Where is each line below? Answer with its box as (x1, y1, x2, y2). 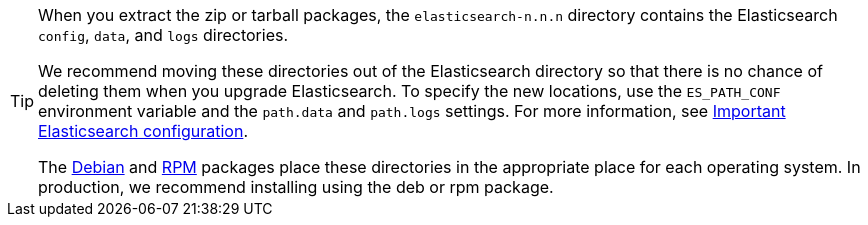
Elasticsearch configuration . (38, 121, 248, 141)
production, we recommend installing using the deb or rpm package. (38, 177, 554, 197)
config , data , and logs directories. (38, 25, 289, 45)
